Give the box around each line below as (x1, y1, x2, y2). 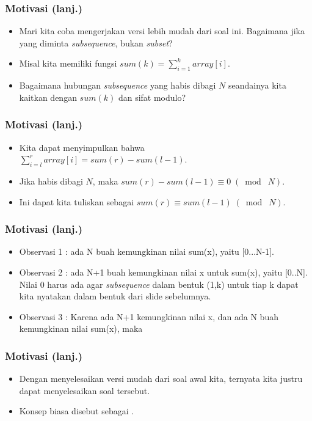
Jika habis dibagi (19, 175, 83, 187)
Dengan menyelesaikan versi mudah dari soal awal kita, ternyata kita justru (19, 372, 303, 385)
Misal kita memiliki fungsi (19, 57, 117, 70)
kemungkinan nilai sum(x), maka (19, 322, 143, 335)
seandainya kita (228, 79, 286, 92)
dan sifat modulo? (118, 90, 186, 103)
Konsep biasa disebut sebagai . (19, 405, 134, 417)
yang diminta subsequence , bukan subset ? (19, 36, 173, 49)
